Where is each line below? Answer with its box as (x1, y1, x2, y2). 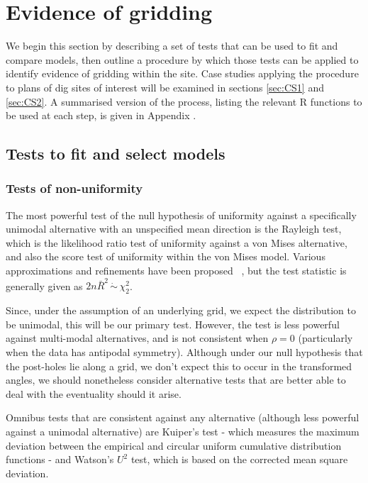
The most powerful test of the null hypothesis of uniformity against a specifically (6, 207, 357, 222)
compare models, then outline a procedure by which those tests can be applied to (6, 52, 359, 67)
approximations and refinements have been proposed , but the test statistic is (6, 263, 347, 278)
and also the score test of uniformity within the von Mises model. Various (6, 249, 325, 264)
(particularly (298, 331, 353, 345)
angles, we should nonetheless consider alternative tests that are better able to (6, 372, 346, 387)
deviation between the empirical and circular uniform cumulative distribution (6, 438, 342, 453)
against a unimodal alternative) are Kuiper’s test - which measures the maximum (6, 423, 359, 438)
